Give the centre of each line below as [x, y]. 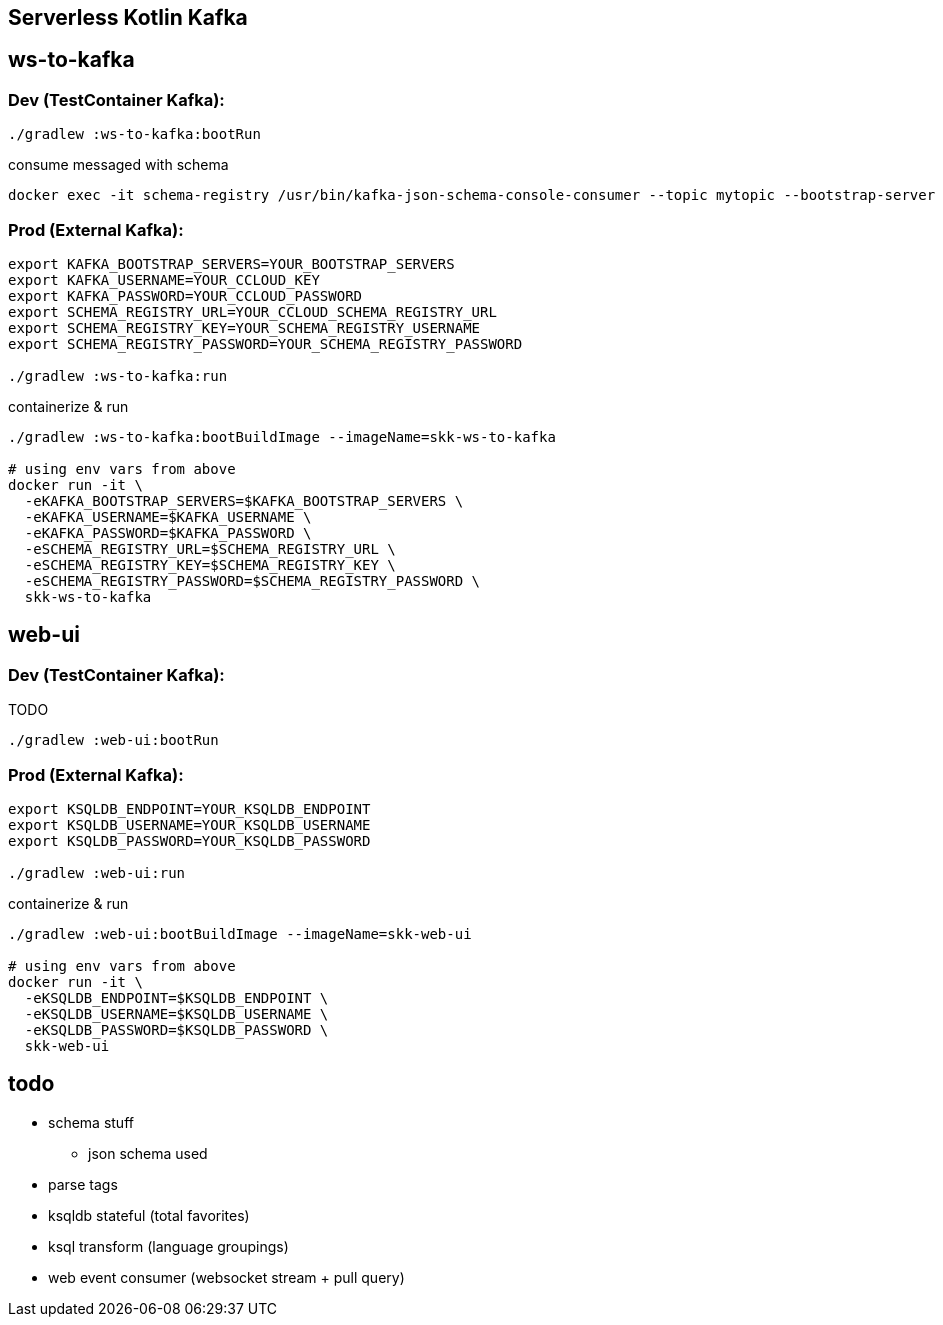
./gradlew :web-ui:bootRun [113, 740]
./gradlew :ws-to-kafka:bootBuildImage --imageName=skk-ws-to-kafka [282, 436]
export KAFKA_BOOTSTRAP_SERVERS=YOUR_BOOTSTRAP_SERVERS [231, 263]
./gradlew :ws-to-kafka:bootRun [134, 134]
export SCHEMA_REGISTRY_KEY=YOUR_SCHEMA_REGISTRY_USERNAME [244, 327]
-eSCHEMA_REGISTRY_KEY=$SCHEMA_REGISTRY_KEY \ [210, 564]
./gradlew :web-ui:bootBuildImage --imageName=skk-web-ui [240, 933]
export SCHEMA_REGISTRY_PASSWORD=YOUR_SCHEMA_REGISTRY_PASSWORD [265, 343]
